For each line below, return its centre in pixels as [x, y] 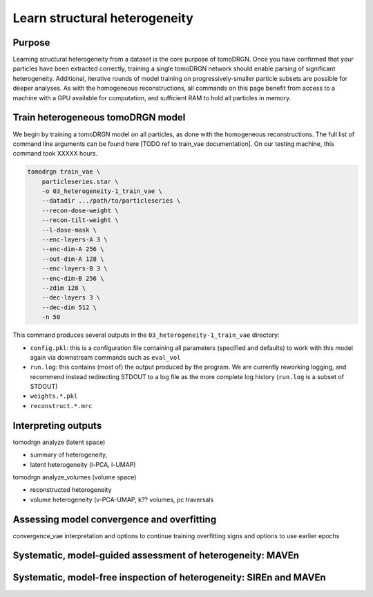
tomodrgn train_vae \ [64, 172]
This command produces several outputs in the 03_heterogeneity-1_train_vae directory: [146, 335]
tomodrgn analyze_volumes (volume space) [75, 477]
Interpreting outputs [57, 425]
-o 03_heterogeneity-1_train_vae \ [102, 191]
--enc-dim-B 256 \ [73, 278]
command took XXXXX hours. [55, 154]
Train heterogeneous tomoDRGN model [99, 118]
